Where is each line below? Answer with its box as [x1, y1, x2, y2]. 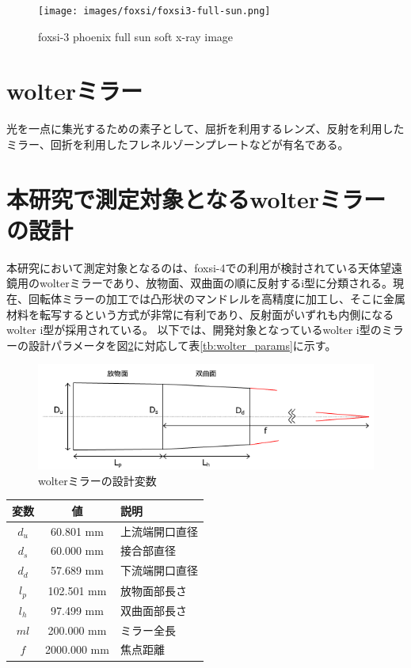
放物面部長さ [120, 582, 187, 598]
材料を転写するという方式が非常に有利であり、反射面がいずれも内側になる [6, 306, 394, 322]
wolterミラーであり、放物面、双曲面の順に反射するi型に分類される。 [39, 275, 394, 291]
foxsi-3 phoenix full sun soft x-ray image [38, 28, 234, 44]
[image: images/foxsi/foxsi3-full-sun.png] [38, 6, 271, 17]
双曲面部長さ [120, 602, 187, 618]
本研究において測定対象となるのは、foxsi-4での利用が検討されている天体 [6, 259, 381, 275]
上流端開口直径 [120, 522, 198, 539]
